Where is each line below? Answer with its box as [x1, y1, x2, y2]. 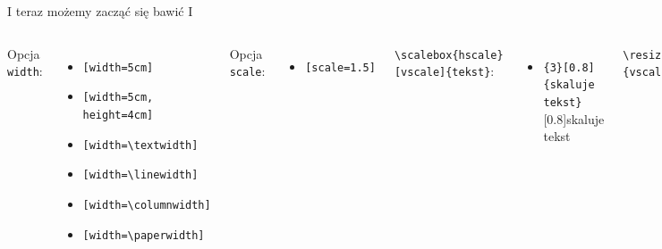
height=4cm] [82, 108, 154, 121]
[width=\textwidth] [82, 138, 199, 152]
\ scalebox [394, 48, 453, 62]
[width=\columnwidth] [82, 198, 211, 212]
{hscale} [452, 48, 504, 62]
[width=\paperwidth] [82, 228, 205, 242]
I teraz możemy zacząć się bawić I [7, 2, 193, 20]
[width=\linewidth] [82, 169, 199, 182]
